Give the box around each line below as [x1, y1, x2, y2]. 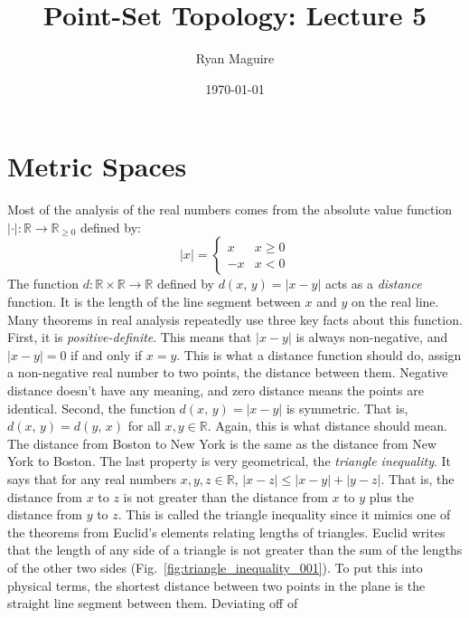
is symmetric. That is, [286, 398, 408, 417]
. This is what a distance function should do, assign [176, 345, 462, 364]
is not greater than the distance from [123, 487, 328, 506]
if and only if [70, 345, 143, 364]
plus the [369, 487, 414, 506]
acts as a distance [324, 274, 422, 293]
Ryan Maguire [195, 49, 275, 68]
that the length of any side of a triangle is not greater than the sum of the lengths [7, 540, 463, 559]
